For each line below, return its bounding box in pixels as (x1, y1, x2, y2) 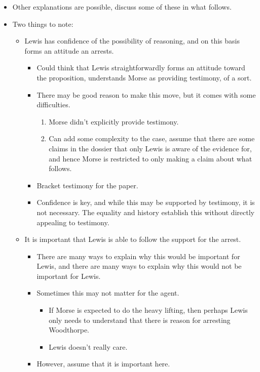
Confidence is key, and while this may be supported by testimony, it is (36, 197, 255, 208)
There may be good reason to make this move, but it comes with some (36, 89, 256, 100)
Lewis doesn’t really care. (49, 341, 128, 352)
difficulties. (36, 99, 70, 110)
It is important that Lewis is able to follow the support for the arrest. (24, 234, 241, 244)
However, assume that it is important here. (36, 358, 170, 369)
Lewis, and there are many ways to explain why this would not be (36, 261, 242, 271)
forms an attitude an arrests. (24, 45, 114, 56)
